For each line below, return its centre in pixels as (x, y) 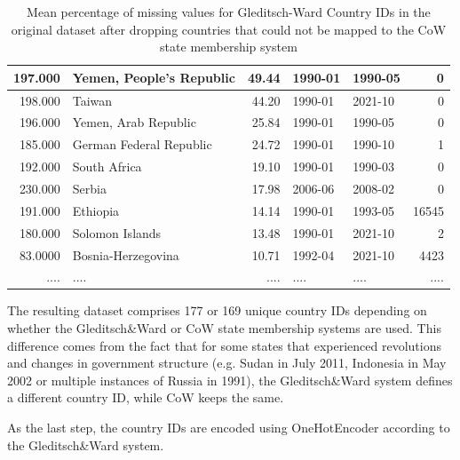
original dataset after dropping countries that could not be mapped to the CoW (229, 29)
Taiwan (92, 100)
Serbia (89, 188)
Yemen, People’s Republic (154, 77)
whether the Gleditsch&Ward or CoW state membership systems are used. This (224, 328)
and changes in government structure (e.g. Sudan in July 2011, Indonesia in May (227, 363)
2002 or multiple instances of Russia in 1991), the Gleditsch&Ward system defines (230, 380)
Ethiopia (96, 210)
